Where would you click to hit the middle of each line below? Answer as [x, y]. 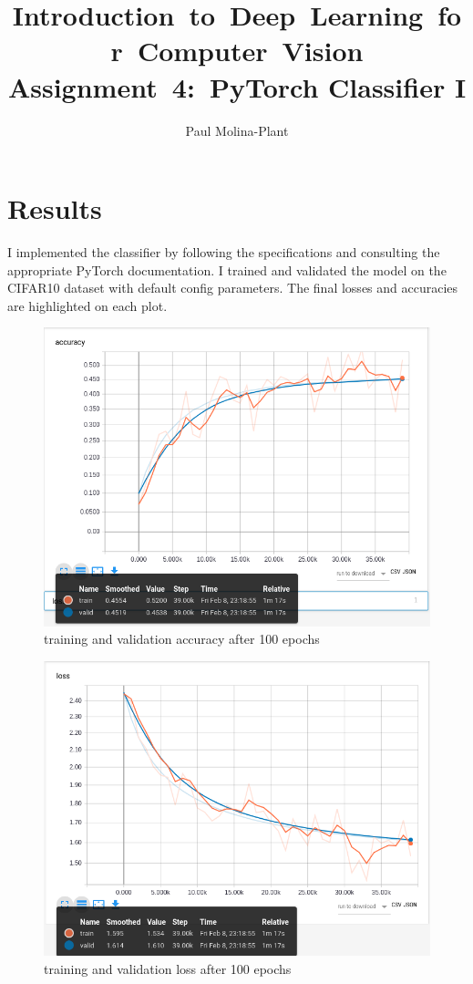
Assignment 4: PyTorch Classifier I [237, 86]
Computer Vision [250, 51]
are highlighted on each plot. [87, 305]
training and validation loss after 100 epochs [168, 968]
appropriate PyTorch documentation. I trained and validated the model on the [227, 269]
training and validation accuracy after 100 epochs [182, 639]
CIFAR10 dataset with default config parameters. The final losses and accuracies [233, 288]
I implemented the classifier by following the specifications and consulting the [224, 252]
